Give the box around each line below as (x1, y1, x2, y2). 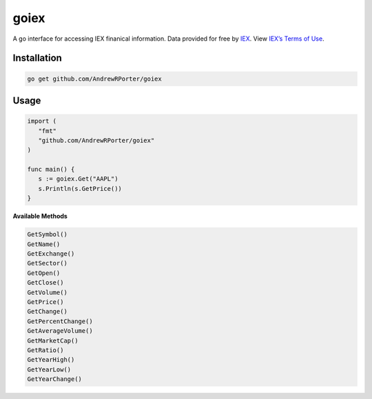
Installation (12, 52, 62, 64)
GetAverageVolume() (27, 327, 93, 335)
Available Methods (12, 212, 68, 221)
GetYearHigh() (27, 356, 75, 364)
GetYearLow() (27, 365, 72, 374)
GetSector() (27, 259, 68, 267)
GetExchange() (27, 250, 75, 258)
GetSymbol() (27, 231, 68, 238)
